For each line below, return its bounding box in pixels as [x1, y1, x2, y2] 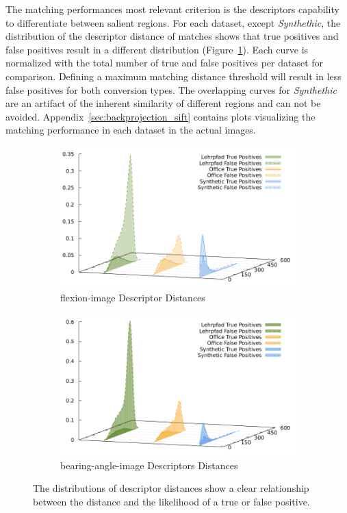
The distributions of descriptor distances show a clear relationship [33, 481, 309, 495]
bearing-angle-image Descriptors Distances [60, 458, 238, 472]
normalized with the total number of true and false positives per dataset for [5, 55, 324, 70]
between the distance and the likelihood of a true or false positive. [33, 494, 310, 508]
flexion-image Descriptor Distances [60, 290, 205, 304]
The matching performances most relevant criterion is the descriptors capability [5, 2, 339, 16]
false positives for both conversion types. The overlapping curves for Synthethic [5, 82, 337, 97]
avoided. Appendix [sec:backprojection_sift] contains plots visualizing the [5, 109, 316, 123]
